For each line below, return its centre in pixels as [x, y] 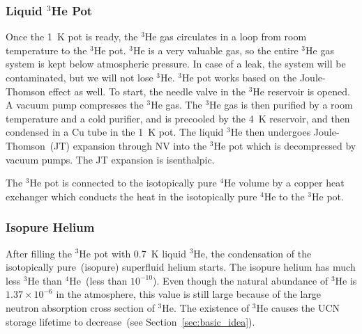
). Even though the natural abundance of [241, 280]
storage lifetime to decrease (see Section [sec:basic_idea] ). [130, 321]
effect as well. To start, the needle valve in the [147, 91]
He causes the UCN [298, 307]
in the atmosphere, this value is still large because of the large [189, 294]
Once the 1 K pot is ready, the [72, 37]
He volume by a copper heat [284, 183]
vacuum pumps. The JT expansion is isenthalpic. [110, 159]
